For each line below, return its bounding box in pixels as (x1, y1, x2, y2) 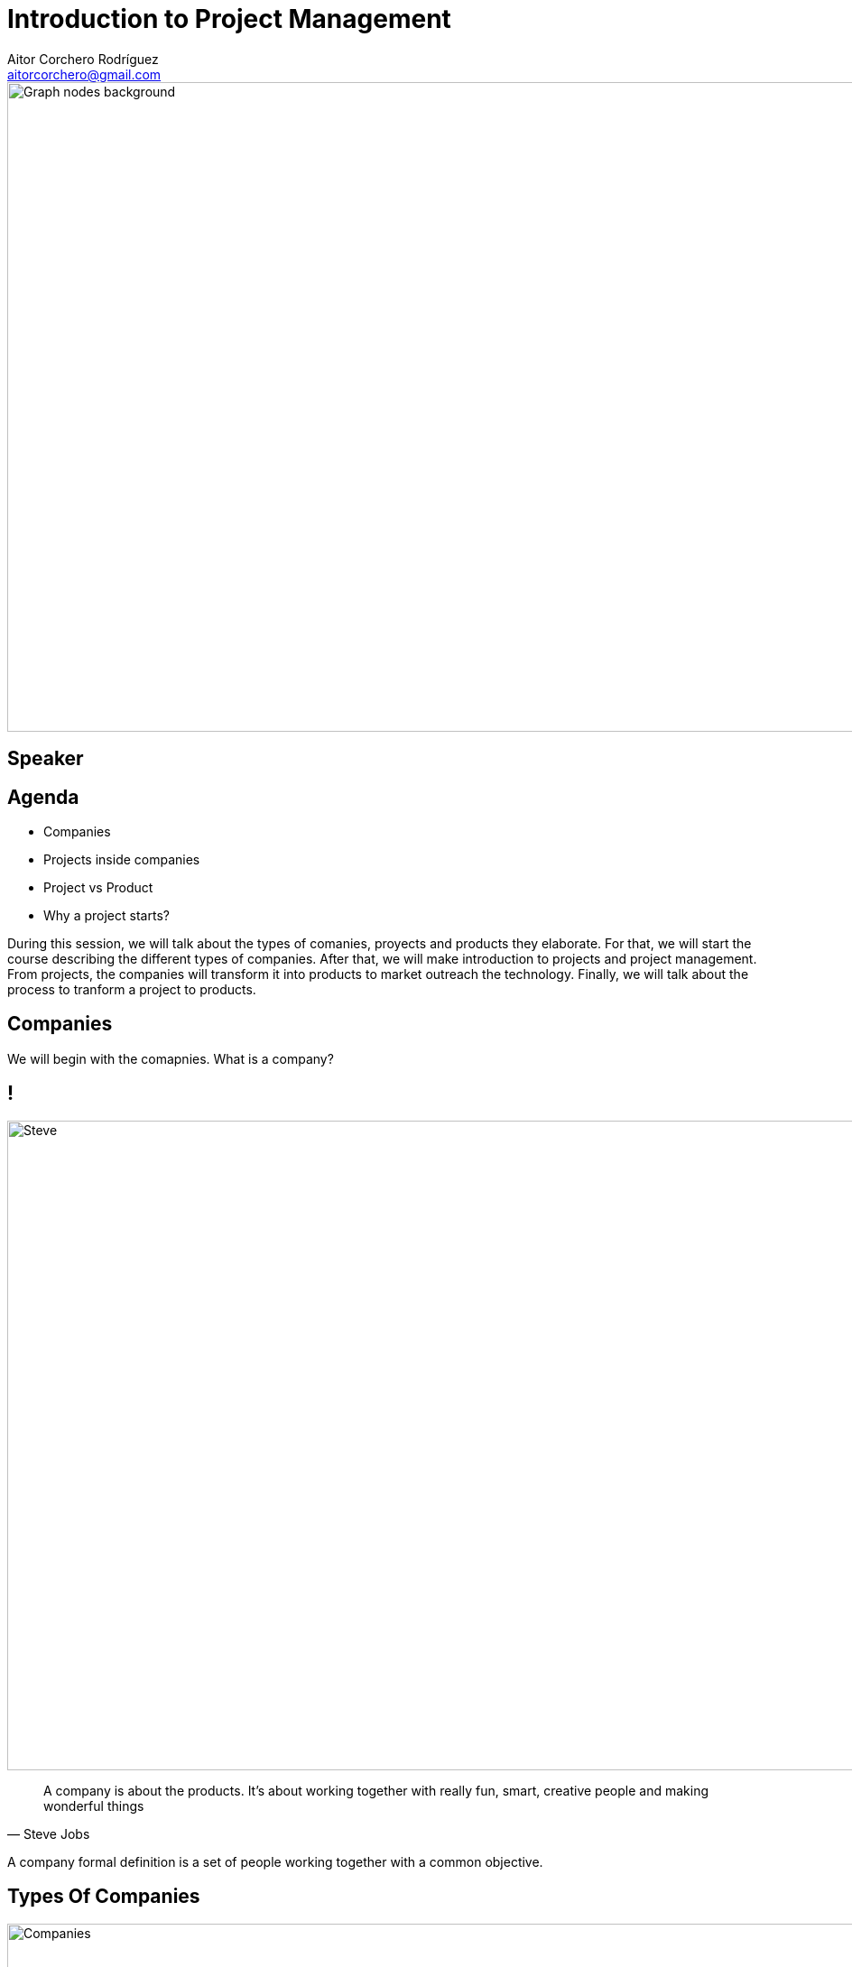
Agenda (7, 785, 79, 808)
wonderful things (43, 1797, 144, 1814)
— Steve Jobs (7, 1825, 90, 1842)
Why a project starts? (43, 908, 170, 924)
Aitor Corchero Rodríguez (7, 51, 159, 67)
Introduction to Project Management (7, 4, 451, 34)
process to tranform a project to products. (7, 982, 256, 998)
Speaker (7, 747, 84, 771)
